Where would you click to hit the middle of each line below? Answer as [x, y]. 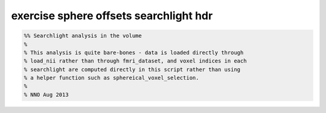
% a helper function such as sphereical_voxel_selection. [111, 78]
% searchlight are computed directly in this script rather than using [132, 69]
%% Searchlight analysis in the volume [83, 36]
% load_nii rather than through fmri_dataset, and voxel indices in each [135, 61]
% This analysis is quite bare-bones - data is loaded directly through [134, 52]
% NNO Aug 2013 [46, 94]
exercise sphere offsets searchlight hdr [112, 16]
